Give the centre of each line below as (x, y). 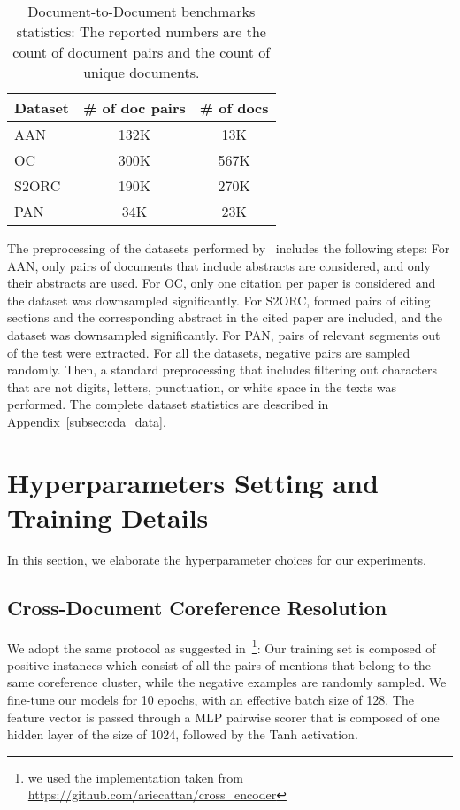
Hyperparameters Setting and (193, 482)
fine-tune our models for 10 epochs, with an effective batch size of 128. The (211, 700)
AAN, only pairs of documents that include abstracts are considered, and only (219, 265)
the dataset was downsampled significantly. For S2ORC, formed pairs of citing (219, 300)
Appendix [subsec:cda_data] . (87, 421)
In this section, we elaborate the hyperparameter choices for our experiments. (217, 559)
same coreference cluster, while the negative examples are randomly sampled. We (227, 682)
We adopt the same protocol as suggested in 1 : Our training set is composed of (222, 646)
